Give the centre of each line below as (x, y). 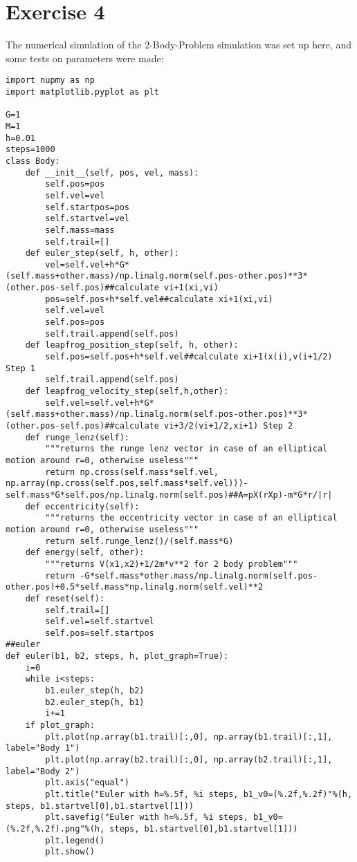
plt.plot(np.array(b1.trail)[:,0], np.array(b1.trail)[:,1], (189, 737)
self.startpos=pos (87, 207)
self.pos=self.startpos (100, 633)
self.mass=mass (80, 230)
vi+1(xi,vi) (191, 288)
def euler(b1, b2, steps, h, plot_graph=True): (117, 656)
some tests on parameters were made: (85, 58)
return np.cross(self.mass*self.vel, (132, 472)
